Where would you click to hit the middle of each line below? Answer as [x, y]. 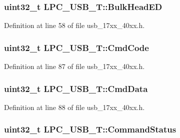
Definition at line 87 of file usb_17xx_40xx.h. [74, 66]
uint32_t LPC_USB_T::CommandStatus [90, 129]
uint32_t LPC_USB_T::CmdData [76, 88]
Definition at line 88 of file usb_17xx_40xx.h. [74, 107]
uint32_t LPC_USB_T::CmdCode [76, 47]
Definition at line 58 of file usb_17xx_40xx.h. [74, 25]
